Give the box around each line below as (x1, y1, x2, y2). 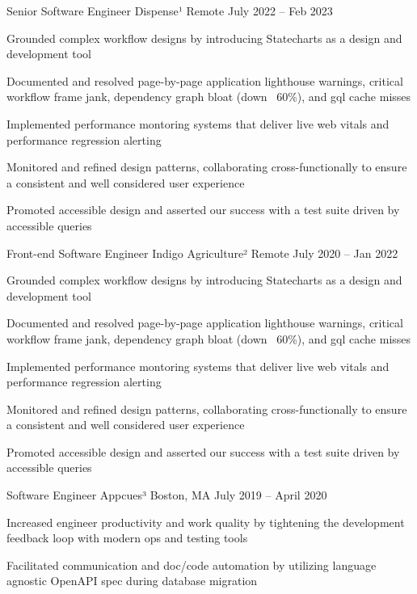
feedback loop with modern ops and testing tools (6, 529, 248, 546)
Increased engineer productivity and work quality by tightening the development (6, 513, 405, 530)
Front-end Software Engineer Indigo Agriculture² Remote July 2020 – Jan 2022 (6, 244, 398, 261)
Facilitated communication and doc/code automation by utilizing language (6, 556, 377, 573)
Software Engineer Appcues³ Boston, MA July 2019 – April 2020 (6, 487, 327, 503)
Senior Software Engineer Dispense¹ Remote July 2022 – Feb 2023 (6, 2, 333, 19)
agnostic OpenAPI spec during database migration (6, 572, 258, 589)
